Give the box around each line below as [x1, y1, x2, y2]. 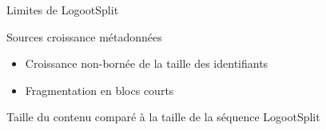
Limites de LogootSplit [6, 2, 119, 18]
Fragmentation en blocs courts [25, 81, 174, 98]
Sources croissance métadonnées [6, 28, 162, 45]
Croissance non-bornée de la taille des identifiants [25, 55, 268, 72]
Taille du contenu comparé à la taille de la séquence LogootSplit [6, 108, 320, 125]
